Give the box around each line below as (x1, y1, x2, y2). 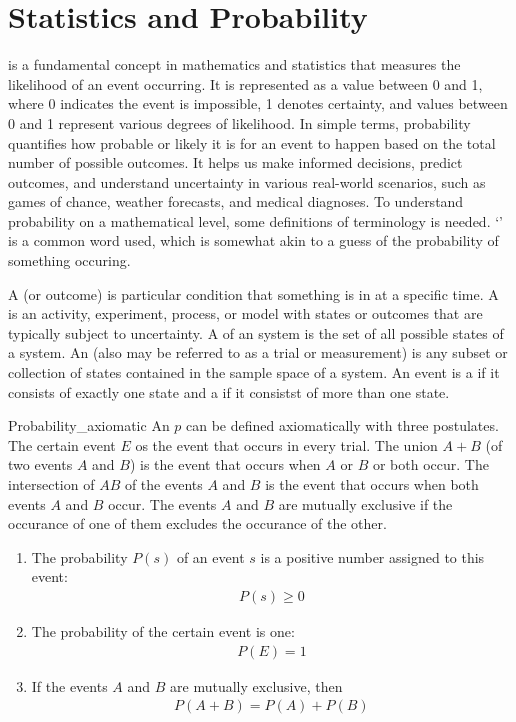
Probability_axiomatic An (8, 415, 170, 436)
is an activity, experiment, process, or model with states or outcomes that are (8, 303, 483, 324)
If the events (31, 675, 108, 696)
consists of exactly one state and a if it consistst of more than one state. (8, 381, 450, 402)
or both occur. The (372, 454, 489, 475)
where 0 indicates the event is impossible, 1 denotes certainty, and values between (8, 93, 508, 114)
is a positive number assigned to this (260, 546, 485, 567)
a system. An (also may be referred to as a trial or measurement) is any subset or (8, 342, 508, 363)
